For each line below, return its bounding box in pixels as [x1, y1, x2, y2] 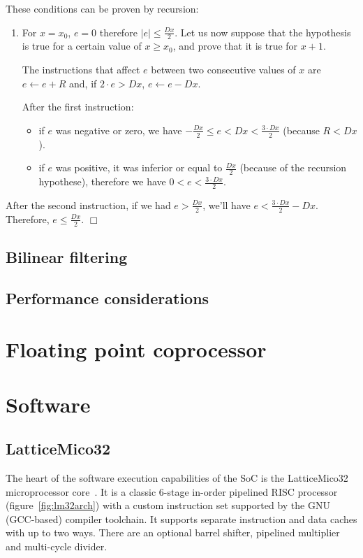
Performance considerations [6, 287, 209, 308]
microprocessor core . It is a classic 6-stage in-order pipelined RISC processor [6, 484, 338, 499]
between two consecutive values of [151, 62, 296, 77]
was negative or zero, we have [55, 122, 182, 137]
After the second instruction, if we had [6, 197, 171, 212]
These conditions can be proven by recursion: [6, 1, 199, 15]
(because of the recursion [239, 160, 347, 175]
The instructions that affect [22, 62, 140, 77]
